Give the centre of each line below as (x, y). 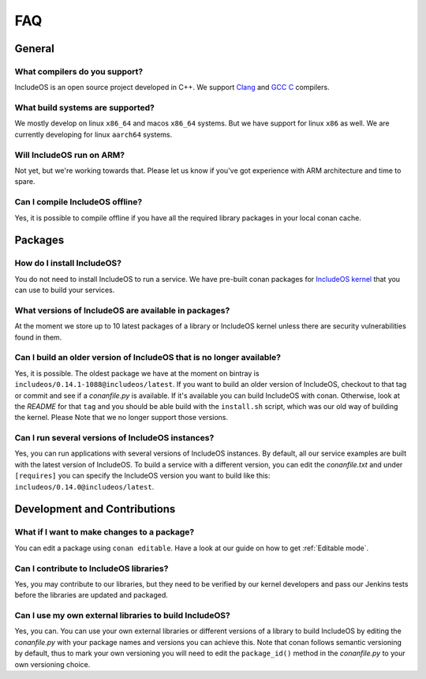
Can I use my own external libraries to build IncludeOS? (122, 616)
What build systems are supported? (85, 108)
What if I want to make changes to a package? (105, 532)
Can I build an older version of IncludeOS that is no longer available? (148, 358)
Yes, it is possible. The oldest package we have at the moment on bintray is (137, 373)
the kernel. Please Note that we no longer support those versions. (121, 418)
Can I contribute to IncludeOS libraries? (92, 568)
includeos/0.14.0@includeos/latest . (84, 486)
